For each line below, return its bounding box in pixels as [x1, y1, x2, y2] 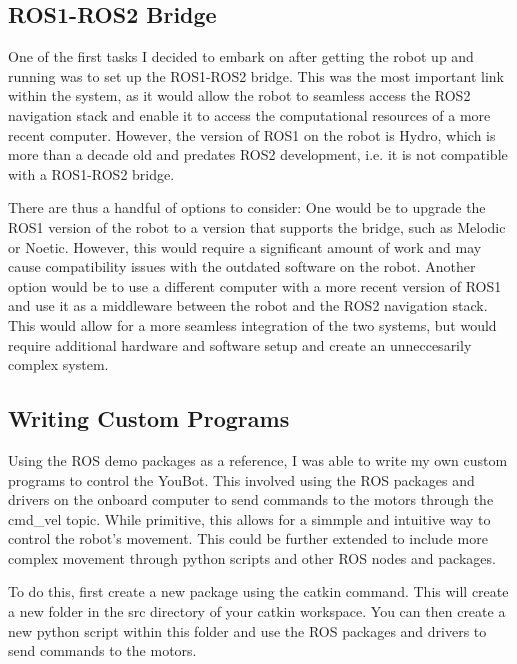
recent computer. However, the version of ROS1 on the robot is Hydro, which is [8, 124, 496, 145]
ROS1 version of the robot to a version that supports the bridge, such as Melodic [8, 216, 506, 237]
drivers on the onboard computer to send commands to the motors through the [8, 489, 494, 510]
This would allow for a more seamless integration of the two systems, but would [8, 314, 497, 335]
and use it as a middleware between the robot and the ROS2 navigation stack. [8, 295, 488, 316]
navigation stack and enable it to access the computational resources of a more [8, 104, 491, 125]
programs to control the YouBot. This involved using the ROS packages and [8, 469, 475, 490]
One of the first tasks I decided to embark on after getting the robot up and [8, 46, 474, 67]
